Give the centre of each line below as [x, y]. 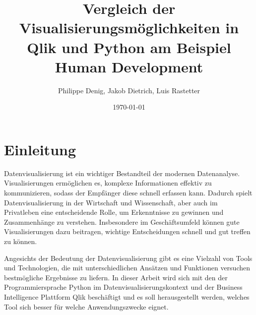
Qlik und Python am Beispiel [129, 47]
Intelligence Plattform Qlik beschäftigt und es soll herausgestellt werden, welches [127, 296]
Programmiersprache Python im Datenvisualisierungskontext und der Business [123, 287]
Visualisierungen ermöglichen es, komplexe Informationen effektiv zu [108, 183]
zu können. [21, 241]
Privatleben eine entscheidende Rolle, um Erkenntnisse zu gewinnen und [114, 212]
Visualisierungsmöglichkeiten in [129, 28]
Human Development [129, 66]
